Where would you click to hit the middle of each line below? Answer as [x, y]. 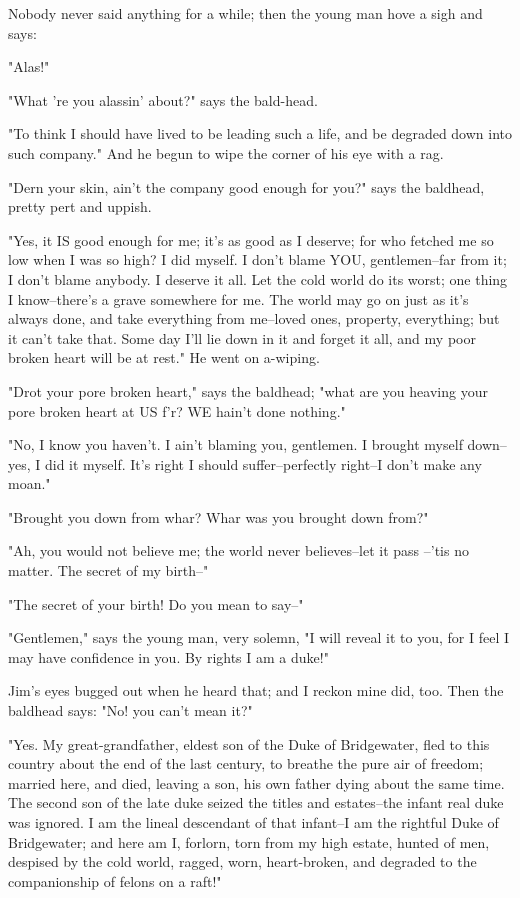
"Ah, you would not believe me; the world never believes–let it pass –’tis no [238, 550]
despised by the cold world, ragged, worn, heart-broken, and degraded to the [242, 861]
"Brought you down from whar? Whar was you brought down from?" [218, 516]
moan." [29, 483]
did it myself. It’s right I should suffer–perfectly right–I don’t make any [263, 463]
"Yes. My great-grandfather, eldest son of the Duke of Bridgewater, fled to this [249, 743]
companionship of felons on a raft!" [115, 880]
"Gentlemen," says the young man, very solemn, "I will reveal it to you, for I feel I [259, 637]
